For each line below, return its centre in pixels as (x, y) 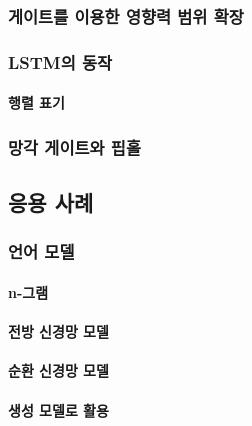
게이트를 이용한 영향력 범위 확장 (126, 15)
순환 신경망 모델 (58, 370)
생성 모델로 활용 (58, 409)
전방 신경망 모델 (58, 331)
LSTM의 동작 (60, 61)
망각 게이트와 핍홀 (74, 146)
